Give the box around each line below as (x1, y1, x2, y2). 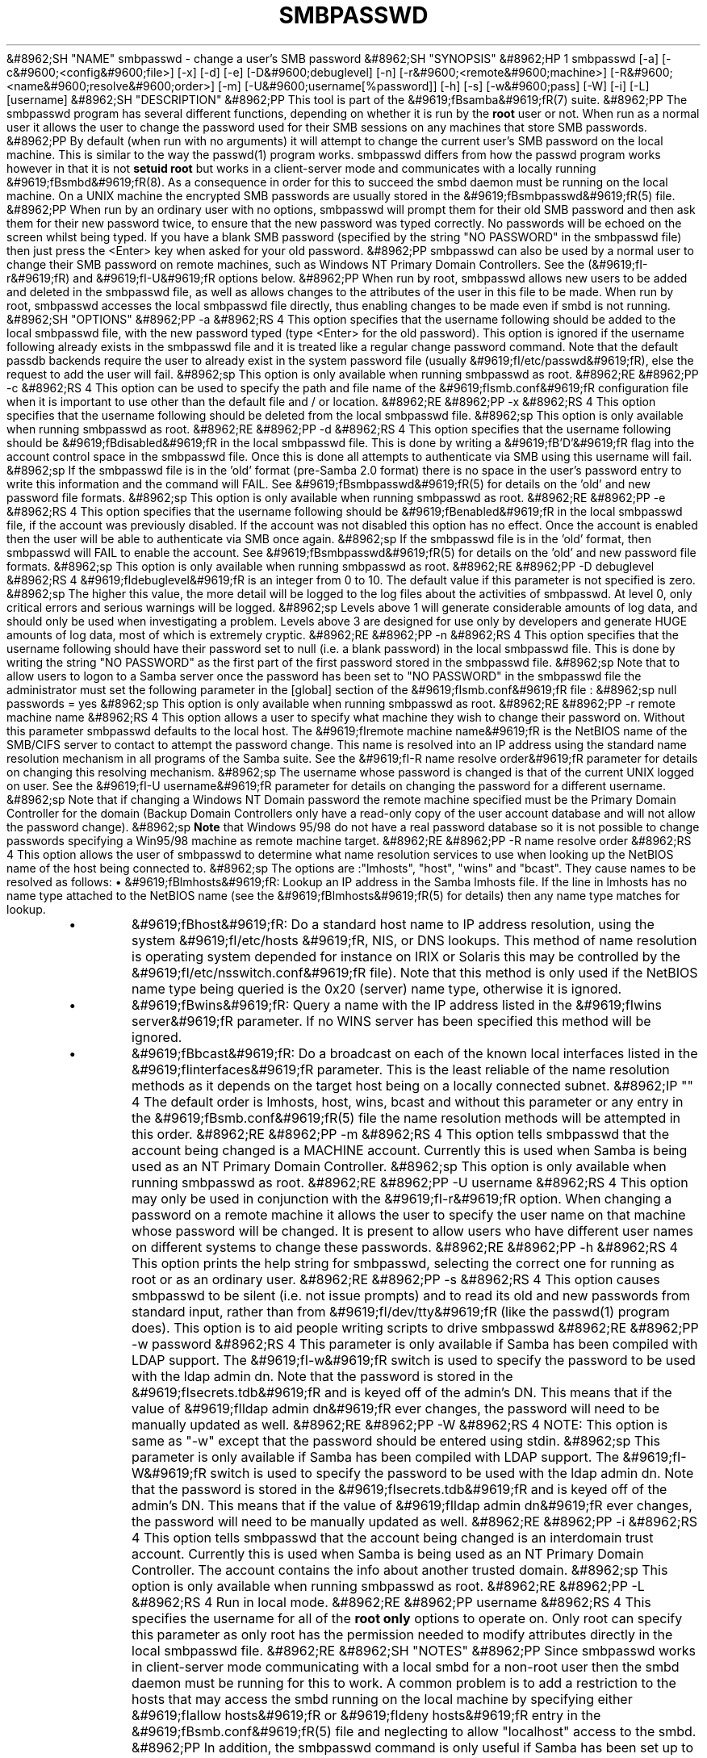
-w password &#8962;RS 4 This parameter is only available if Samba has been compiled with (132, 1335, 698, 1352)
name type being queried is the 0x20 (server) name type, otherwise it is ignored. (132, 980, 622, 997)
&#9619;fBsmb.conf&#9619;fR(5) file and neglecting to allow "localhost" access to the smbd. (132, 1722, 697, 1739)
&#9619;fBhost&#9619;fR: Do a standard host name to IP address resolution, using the (132, 915, 655, 932)
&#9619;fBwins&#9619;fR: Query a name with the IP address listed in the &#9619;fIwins (132, 996, 662, 1013)
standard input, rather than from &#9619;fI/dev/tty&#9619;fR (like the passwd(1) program (132, 1303, 670, 1320)
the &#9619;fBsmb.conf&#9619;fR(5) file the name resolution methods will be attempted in (132, 1109, 681, 1126)
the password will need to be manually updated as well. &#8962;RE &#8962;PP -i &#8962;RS (132, 1513, 698, 1530)
